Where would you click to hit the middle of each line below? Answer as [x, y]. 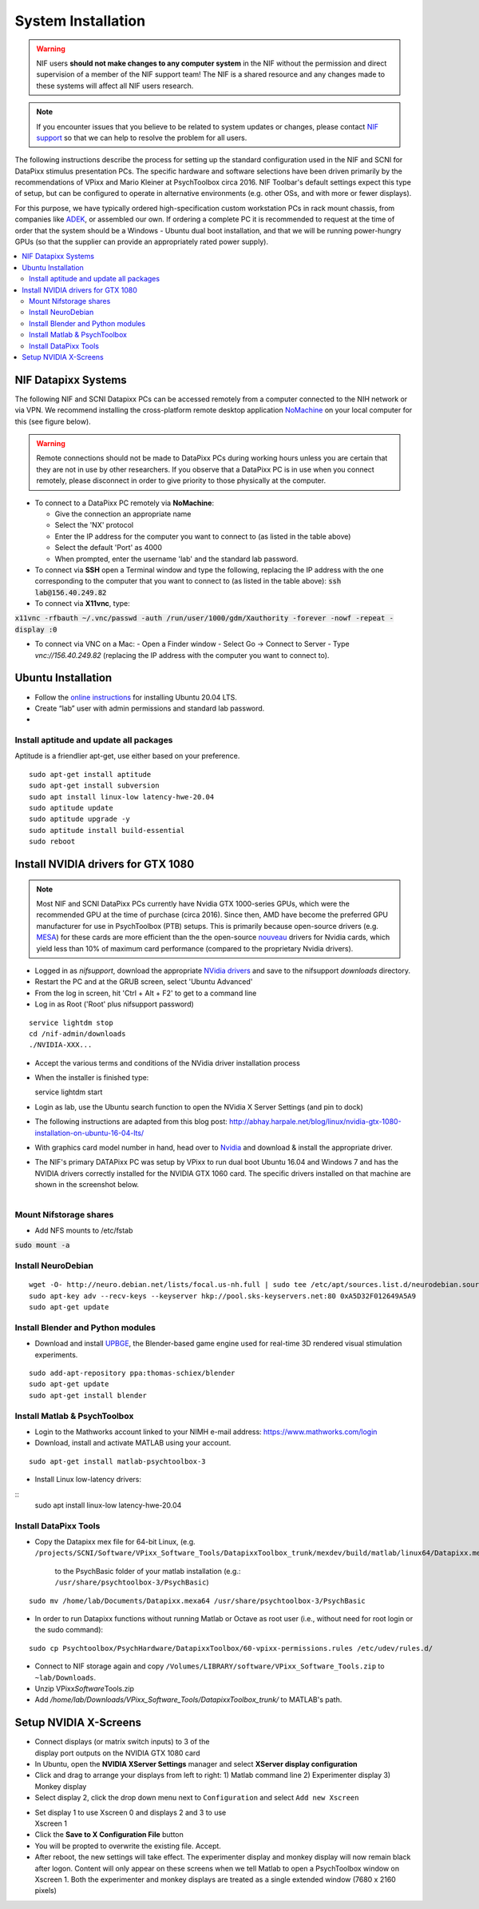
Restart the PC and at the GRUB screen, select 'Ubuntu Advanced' [144, 982]
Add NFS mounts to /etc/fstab [84, 1230]
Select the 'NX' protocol [94, 525]
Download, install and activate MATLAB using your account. [133, 1443]
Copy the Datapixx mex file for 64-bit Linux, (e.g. [115, 1542]
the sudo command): [69, 1630]
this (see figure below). [53, 421]
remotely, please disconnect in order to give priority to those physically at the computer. [181, 480]
